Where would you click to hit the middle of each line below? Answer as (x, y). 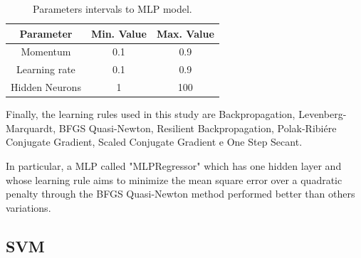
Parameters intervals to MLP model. (113, 9)
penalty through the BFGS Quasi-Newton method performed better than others (180, 194)
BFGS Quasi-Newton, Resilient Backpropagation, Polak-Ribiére (198, 128)
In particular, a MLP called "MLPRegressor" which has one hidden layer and (174, 166)
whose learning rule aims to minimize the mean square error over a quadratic (174, 179)
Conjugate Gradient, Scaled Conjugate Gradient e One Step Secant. (154, 142)
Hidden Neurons (46, 87)
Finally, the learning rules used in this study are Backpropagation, (151, 114)
